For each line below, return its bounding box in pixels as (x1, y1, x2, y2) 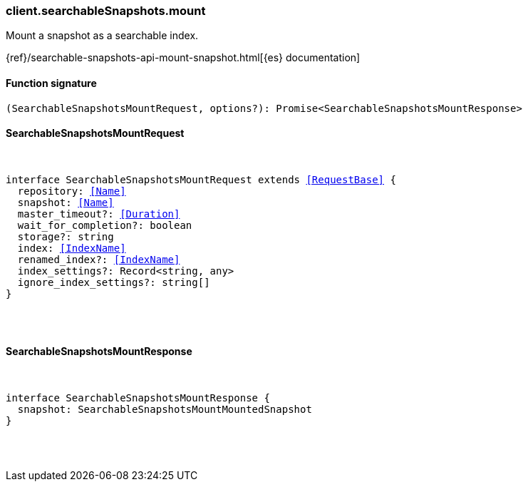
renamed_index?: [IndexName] (17, 253, 180, 265)
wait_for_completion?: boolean (17, 219, 192, 231)
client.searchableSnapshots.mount (6, 4, 206, 18)
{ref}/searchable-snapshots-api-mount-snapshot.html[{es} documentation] (6, 51, 361, 64)
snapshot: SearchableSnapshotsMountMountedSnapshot (17, 404, 312, 416)
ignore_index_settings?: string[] (17, 276, 210, 288)
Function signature (6, 76, 97, 89)
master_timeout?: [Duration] (17, 207, 180, 220)
